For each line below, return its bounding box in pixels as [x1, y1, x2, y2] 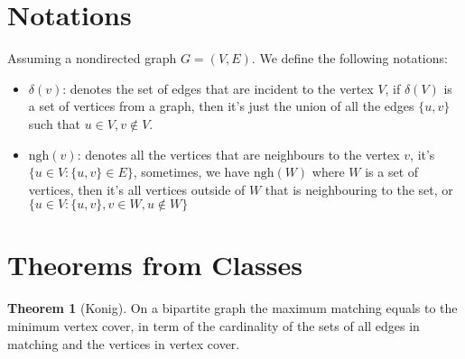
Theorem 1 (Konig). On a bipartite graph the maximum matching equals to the [7, 299, 458, 318]
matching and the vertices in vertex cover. [7, 334, 240, 353]
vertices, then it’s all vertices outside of [28, 179, 246, 198]
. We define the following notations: [251, 49, 448, 68]
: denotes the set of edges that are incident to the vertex [62, 78, 374, 97]
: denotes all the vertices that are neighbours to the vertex [77, 144, 400, 163]
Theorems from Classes [7, 246, 302, 283]
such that [28, 114, 81, 133]
